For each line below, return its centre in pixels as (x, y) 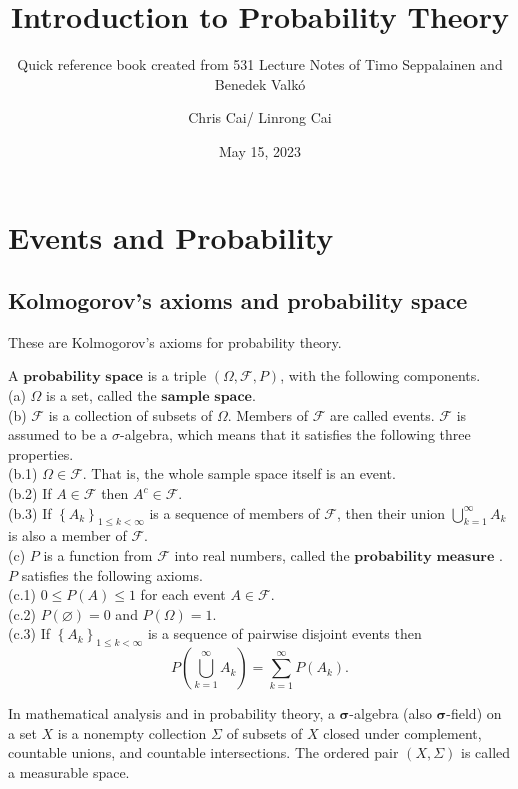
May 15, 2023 (260, 150)
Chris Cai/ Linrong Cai (260, 117)
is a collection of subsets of (130, 414)
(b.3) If (30, 512)
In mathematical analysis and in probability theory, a (171, 713)
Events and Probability (171, 236)
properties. (41, 453)
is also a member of (67, 535)
